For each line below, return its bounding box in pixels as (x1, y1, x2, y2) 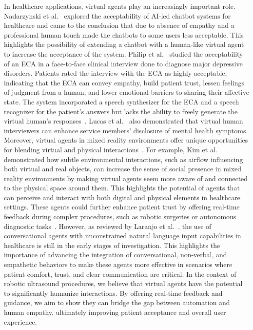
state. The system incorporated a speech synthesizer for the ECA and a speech (4, 96, 239, 106)
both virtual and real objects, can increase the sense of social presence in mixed (4, 164, 242, 174)
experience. (4, 316, 37, 327)
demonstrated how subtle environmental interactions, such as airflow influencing (4, 154, 243, 164)
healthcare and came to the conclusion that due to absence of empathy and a (4, 20, 234, 30)
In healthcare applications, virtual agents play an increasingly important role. (4, 1, 235, 11)
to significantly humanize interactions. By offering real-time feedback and (4, 288, 223, 298)
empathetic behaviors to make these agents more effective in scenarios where (4, 259, 233, 269)
